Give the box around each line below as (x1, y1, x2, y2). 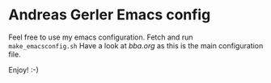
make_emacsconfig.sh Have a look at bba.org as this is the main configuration (8, 40, 264, 50)
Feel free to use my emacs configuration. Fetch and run (8, 32, 193, 42)
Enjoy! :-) (8, 64, 39, 74)
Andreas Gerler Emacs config (8, 6, 211, 24)
